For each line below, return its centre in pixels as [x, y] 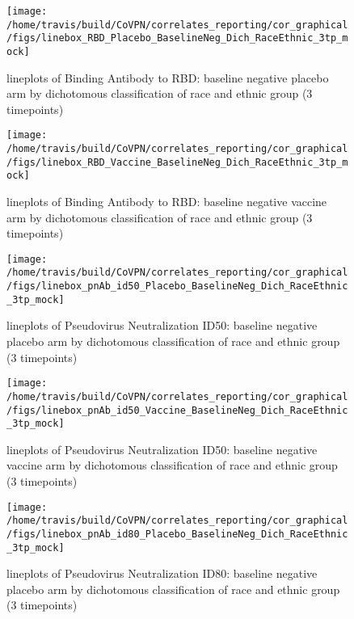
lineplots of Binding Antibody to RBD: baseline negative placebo [168, 77]
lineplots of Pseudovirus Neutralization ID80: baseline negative [162, 573]
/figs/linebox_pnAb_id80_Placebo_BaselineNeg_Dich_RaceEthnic [177, 534]
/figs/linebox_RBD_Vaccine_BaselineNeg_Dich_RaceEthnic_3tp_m [177, 162]
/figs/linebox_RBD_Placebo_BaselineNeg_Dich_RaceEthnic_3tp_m [177, 38]
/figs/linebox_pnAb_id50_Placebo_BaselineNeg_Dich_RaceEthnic [177, 286]
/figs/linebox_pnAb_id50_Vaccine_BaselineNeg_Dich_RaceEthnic [177, 410]
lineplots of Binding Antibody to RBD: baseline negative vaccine [167, 202]
